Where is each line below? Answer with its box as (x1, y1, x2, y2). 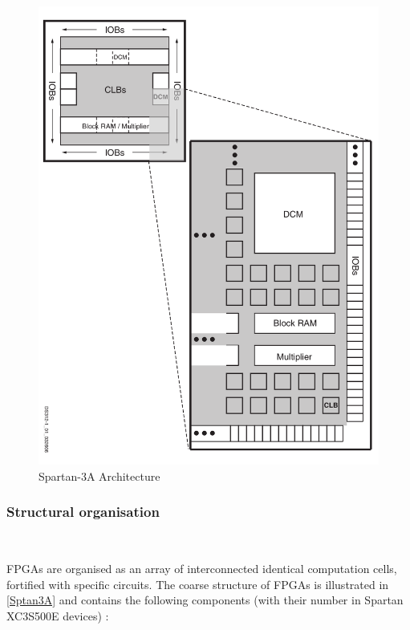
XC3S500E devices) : (6, 608, 109, 624)
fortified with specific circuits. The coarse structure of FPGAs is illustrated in (6, 575, 389, 592)
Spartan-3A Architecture (39, 467, 160, 484)
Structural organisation (6, 502, 160, 522)
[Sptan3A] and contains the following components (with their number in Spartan (6, 591, 404, 608)
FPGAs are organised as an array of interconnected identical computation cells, (6, 560, 397, 577)
